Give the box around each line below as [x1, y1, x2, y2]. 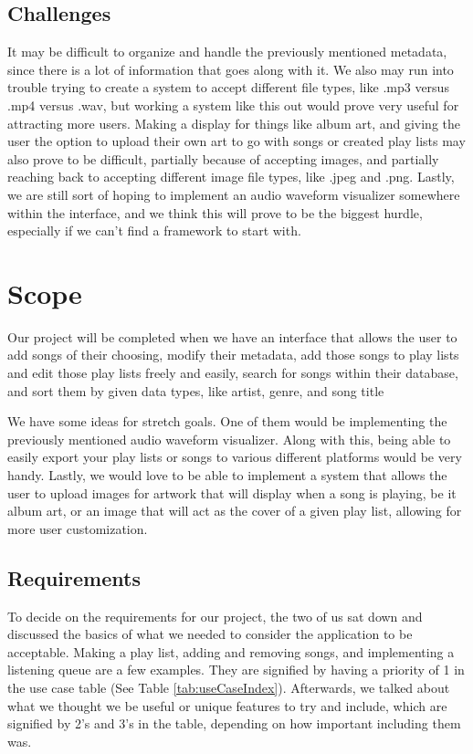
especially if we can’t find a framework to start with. [7, 221, 301, 240]
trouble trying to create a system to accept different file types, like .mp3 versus [7, 78, 449, 97]
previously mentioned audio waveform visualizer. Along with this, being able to [7, 429, 451, 448]
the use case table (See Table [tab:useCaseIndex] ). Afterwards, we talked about [7, 677, 450, 696]
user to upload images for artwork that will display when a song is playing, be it [7, 483, 457, 502]
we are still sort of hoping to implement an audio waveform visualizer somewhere [7, 184, 460, 204]
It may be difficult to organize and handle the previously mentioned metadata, [7, 42, 447, 61]
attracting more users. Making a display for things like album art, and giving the [7, 113, 460, 132]
